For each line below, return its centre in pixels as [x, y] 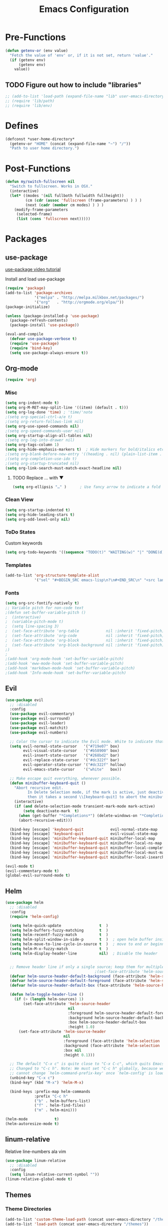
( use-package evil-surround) [40, 718]
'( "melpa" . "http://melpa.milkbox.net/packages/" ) [89, 297]
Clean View [19, 499]
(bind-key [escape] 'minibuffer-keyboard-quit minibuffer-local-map [82, 838]
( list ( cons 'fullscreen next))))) [53, 219]
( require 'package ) [25, 288]
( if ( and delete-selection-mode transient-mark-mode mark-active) [85, 806]
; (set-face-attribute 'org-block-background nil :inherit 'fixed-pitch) [85, 645]
